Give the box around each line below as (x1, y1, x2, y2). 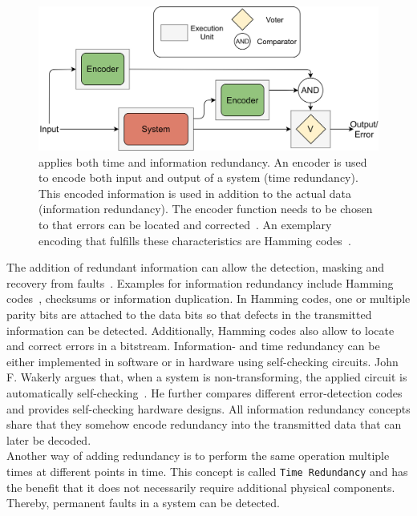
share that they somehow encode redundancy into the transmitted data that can (6, 416, 402, 433)
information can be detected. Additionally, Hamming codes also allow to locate (6, 321, 395, 338)
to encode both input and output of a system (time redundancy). (38, 169, 358, 186)
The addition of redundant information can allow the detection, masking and (6, 259, 385, 276)
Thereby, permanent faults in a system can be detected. (6, 494, 280, 511)
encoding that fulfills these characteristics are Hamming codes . (38, 232, 351, 248)
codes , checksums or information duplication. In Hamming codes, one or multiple (6, 290, 411, 307)
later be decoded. (6, 431, 91, 448)
